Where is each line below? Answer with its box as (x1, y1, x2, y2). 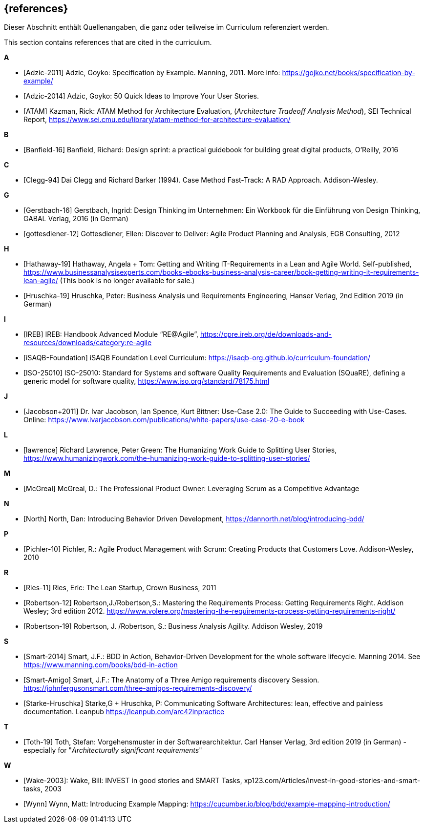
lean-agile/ (23, 276, 58, 285)
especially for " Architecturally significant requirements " (23, 746, 202, 755)
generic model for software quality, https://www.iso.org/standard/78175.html (23, 377, 270, 386)
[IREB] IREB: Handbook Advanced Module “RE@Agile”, (23, 330, 198, 339)
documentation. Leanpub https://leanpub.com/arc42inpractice (23, 707, 225, 716)
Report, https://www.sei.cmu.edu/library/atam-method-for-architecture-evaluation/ (23, 115, 291, 124)
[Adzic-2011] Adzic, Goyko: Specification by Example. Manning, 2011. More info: (23, 68, 280, 77)
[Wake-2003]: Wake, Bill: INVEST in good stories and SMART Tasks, (23, 776, 242, 785)
